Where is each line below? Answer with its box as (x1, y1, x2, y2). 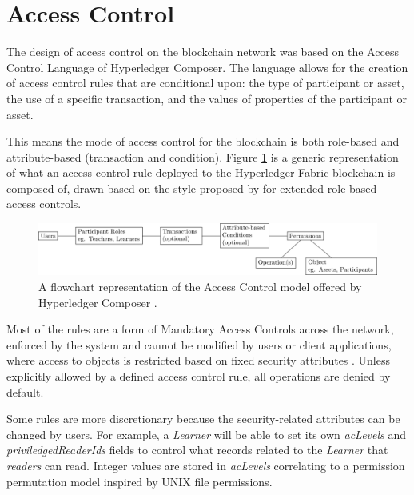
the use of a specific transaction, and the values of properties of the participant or (6, 90, 408, 106)
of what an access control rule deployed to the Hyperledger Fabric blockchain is (6, 164, 396, 181)
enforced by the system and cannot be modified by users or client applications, (6, 336, 392, 353)
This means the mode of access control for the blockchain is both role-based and (6, 133, 400, 150)
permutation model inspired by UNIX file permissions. (6, 473, 273, 489)
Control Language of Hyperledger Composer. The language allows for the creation (6, 58, 408, 75)
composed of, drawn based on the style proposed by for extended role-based (6, 179, 377, 196)
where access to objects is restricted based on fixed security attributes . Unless (6, 352, 391, 369)
